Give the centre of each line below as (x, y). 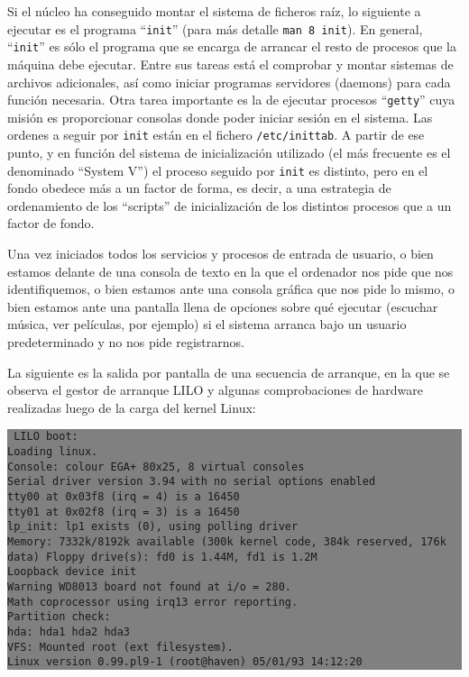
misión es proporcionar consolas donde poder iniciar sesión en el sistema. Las (220, 117)
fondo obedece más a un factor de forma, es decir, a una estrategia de (199, 188)
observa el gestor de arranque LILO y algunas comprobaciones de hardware (216, 390)
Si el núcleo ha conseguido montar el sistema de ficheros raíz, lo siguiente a (214, 11)
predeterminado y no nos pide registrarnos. (126, 342)
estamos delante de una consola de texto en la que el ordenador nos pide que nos (230, 271)
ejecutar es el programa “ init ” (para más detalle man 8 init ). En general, (215, 28)
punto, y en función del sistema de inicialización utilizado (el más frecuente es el (229, 152)
